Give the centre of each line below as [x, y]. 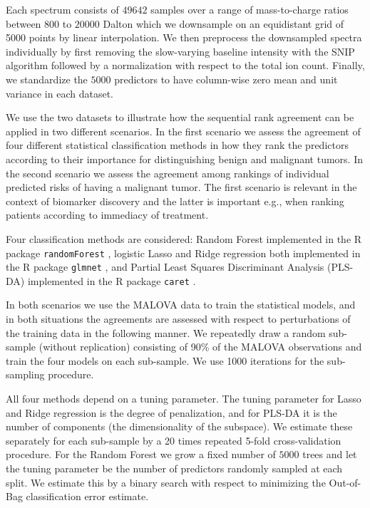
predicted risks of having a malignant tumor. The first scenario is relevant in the [181, 187]
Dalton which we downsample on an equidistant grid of [223, 23]
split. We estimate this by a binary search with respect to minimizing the [166, 482]
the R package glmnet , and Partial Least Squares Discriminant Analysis [165, 267]
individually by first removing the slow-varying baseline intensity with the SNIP [180, 51]
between [24, 23]
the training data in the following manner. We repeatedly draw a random [166, 332]
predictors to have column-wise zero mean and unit [226, 79]
